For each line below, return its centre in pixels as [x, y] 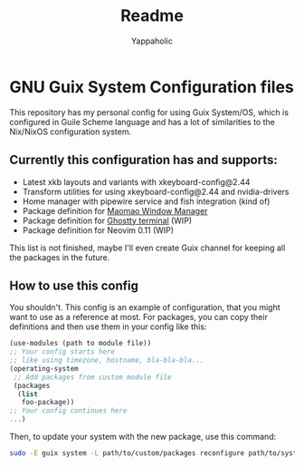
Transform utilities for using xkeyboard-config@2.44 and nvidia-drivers [156, 191]
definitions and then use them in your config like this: [108, 326]
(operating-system [44, 368]
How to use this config [74, 285]
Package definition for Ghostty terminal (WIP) [107, 220]
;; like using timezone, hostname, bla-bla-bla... [107, 360]
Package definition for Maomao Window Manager [115, 210]
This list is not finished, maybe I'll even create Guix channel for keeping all [147, 248]
